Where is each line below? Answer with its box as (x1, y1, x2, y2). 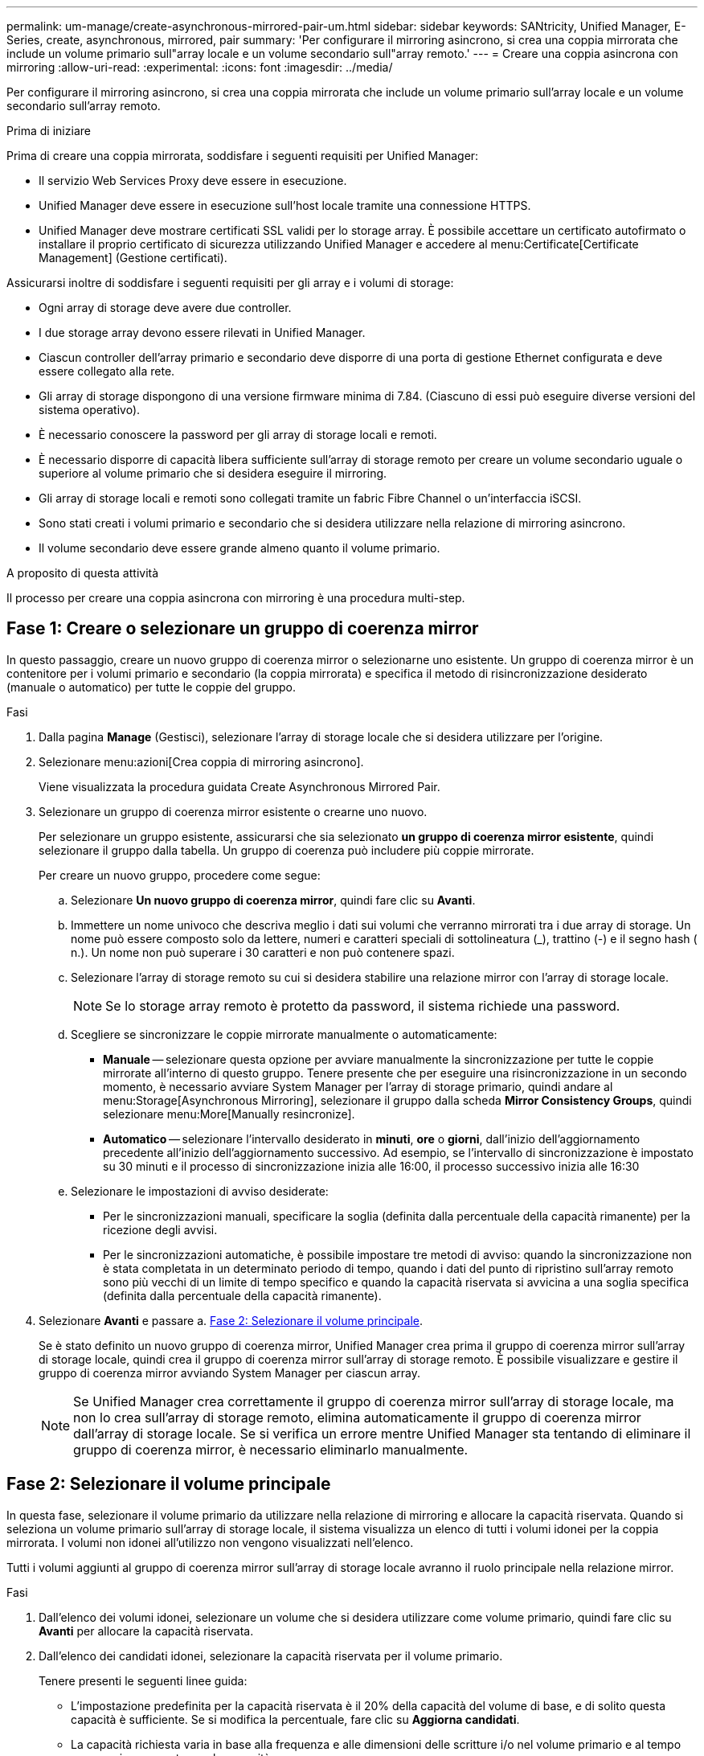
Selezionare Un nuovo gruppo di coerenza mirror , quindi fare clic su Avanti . (71, 892, 476, 907)
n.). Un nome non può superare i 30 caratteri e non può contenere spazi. (71, 945, 455, 959)
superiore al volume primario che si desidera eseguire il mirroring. (39, 466, 387, 480)
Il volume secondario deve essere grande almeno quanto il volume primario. (39, 541, 440, 555)
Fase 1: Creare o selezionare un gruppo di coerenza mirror (6, 618, 479, 639)
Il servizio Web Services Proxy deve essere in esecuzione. (39, 174, 347, 187)
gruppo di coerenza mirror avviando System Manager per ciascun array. (39, 1365, 420, 1380)
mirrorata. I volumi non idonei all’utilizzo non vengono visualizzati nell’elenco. (6, 1535, 414, 1549)
